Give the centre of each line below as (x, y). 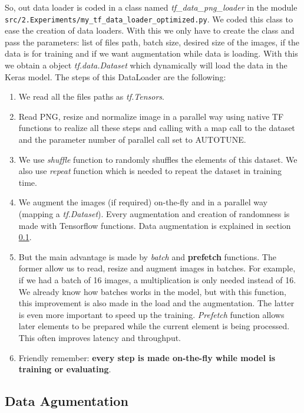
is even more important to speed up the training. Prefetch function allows (151, 314)
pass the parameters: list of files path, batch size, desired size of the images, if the (152, 42)
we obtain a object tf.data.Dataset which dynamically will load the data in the (146, 65)
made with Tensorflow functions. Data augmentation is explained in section (155, 225)
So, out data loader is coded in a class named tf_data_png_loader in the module (151, 7)
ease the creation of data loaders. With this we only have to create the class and (150, 30)
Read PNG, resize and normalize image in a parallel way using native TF (151, 116)
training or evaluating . (65, 369)
